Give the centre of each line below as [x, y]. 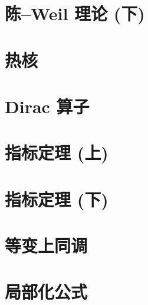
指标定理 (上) [57, 152]
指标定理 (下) [57, 199]
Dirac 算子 [47, 106]
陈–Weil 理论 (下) [75, 13]
